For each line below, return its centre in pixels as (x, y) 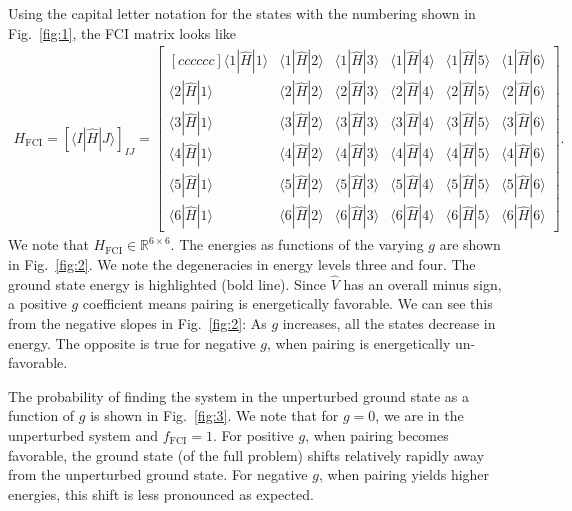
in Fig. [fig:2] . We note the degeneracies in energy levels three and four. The (242, 264)
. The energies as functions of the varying (297, 244)
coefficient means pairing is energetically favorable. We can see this (287, 303)
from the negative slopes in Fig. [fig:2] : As (137, 323)
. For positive (253, 434)
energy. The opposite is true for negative (132, 342)
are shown (470, 244)
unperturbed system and (83, 434)
